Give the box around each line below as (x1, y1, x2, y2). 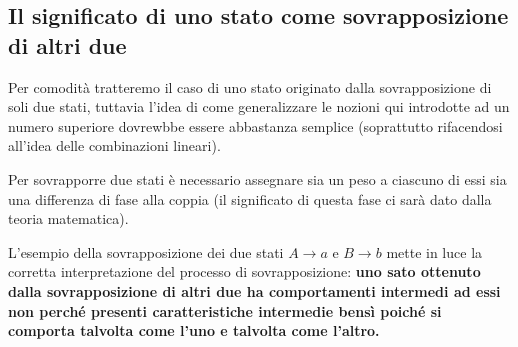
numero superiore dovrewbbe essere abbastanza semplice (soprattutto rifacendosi (8, 115, 503, 136)
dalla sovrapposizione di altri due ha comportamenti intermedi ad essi (8, 280, 501, 301)
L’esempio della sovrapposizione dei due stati (8, 241, 284, 262)
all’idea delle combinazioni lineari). (8, 135, 221, 156)
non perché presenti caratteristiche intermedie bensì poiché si (8, 300, 442, 321)
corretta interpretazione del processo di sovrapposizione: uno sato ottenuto (8, 261, 481, 282)
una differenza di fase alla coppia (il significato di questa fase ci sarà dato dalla (8, 188, 492, 209)
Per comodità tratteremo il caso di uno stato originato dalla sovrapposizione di (8, 76, 492, 97)
